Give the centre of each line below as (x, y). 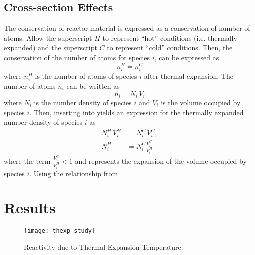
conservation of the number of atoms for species (77, 57)
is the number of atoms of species (86, 76)
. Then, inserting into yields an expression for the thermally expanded (137, 112)
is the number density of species (83, 103)
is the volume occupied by (201, 103)
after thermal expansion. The (189, 76)
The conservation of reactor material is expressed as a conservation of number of (127, 28)
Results (30, 207)
